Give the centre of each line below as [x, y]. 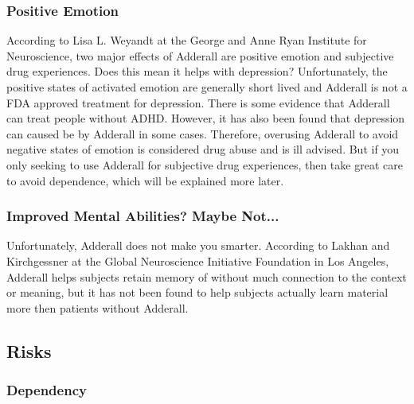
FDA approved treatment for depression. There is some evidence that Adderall [198, 102]
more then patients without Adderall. [98, 307]
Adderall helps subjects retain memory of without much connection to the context [207, 276]
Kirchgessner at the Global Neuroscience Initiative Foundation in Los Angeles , [198, 260]
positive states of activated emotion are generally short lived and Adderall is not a [207, 87]
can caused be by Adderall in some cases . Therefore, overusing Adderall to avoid [203, 133]
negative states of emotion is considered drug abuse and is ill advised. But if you [203, 149]
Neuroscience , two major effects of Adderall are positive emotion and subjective [200, 55]
